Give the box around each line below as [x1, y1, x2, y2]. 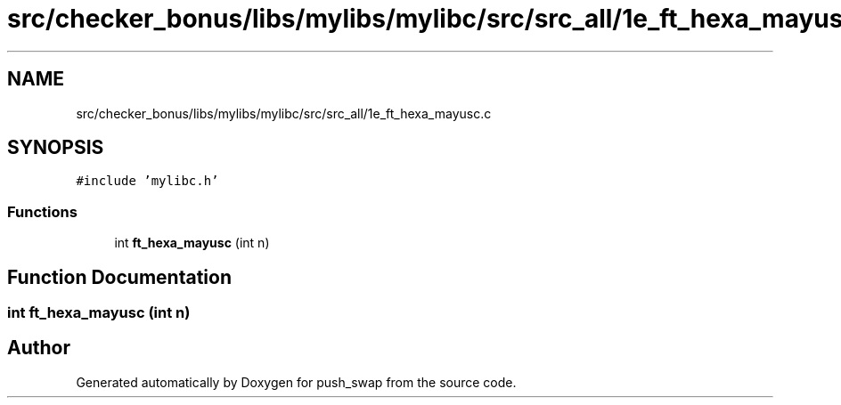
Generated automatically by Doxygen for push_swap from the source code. [76, 374, 517, 390]
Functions [7, 202, 78, 221]
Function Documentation [7, 265, 232, 288]
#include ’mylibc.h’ [76, 174, 219, 189]
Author [7, 336, 70, 360]
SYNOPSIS [7, 136, 104, 159]
